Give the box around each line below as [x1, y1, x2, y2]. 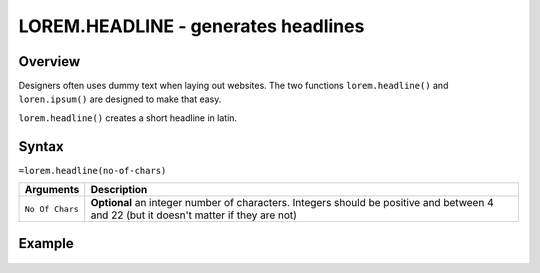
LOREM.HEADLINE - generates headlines [18, 15, 365, 37]
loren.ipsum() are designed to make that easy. [18, 93, 222, 105]
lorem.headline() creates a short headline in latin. [18, 111, 238, 124]
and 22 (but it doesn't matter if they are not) [90, 208, 297, 222]
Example [18, 235, 74, 252]
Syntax [18, 138, 64, 155]
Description [90, 183, 148, 197]
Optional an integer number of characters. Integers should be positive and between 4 [90, 196, 494, 210]
